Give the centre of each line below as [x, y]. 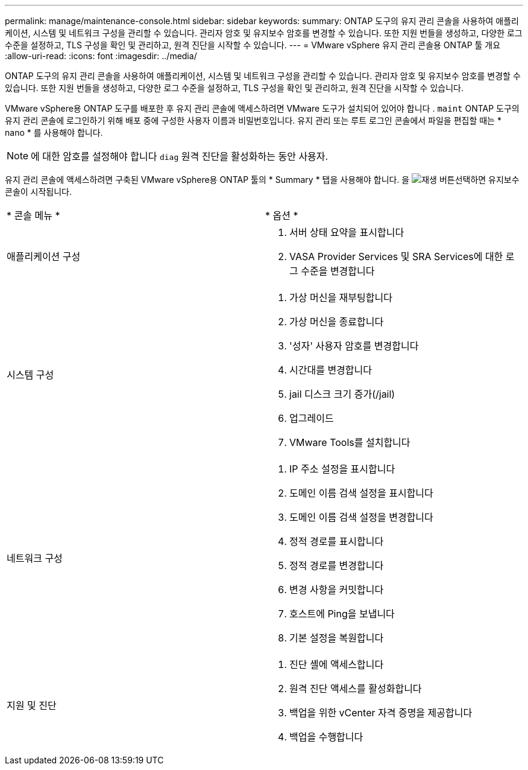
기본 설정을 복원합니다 [337, 638]
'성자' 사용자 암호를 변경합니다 [354, 346]
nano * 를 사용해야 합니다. [54, 132]
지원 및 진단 [32, 705]
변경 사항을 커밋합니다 [337, 590]
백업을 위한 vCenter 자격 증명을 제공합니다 [381, 713]
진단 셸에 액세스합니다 [337, 664]
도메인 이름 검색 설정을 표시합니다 [361, 493]
